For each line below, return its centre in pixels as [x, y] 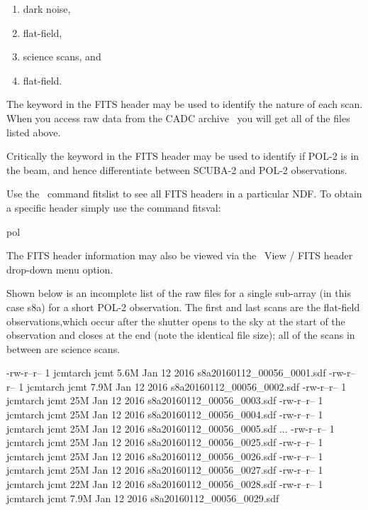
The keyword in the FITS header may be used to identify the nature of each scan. [185, 104]
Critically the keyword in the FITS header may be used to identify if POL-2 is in [183, 156]
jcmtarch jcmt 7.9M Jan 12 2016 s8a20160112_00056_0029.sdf [143, 498]
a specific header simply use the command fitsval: [114, 207]
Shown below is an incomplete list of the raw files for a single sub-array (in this [179, 293]
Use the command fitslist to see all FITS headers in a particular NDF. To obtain [184, 194]
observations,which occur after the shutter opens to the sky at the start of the [176, 321]
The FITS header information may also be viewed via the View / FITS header [180, 255]
